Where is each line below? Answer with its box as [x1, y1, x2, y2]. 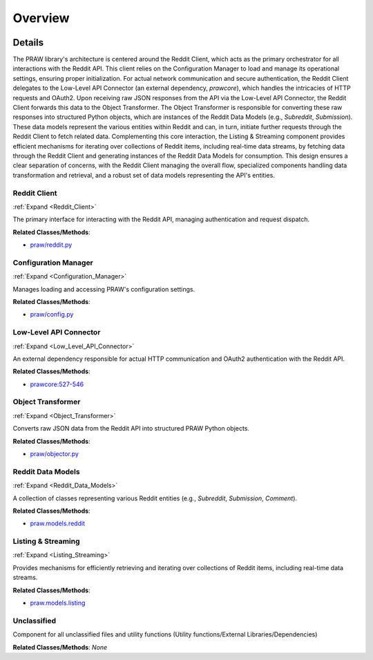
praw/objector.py [30, 450, 79, 458]
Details [12, 37, 44, 48]
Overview [12, 10, 70, 26]
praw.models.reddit [30, 519, 86, 528]
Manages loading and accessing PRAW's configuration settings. [12, 285, 195, 293]
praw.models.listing [30, 598, 86, 607]
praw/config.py [30, 310, 74, 319]
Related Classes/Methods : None [12, 643, 108, 651]
